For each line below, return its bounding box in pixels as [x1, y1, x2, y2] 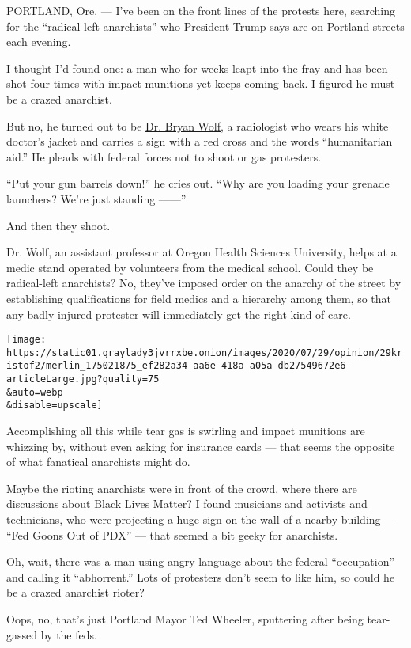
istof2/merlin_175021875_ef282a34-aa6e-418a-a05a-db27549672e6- [6, 360, 352, 372]
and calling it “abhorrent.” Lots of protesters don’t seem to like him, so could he [6, 568, 395, 585]
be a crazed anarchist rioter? [6, 584, 145, 601]
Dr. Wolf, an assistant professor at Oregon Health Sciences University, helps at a [6, 244, 397, 260]
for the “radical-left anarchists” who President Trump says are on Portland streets [6, 17, 405, 34]
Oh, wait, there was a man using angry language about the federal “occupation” [6, 553, 395, 570]
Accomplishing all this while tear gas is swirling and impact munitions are [6, 423, 365, 439]
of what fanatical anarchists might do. [6, 453, 190, 470]
